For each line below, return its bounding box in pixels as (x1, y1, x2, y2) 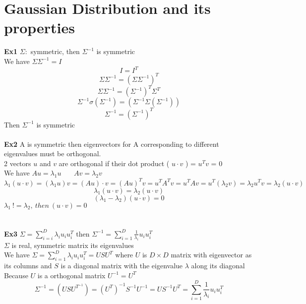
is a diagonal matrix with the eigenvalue (61, 260, 183, 270)
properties (4, 17, 75, 38)
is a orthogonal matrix (37, 270, 106, 280)
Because (4, 270, 28, 280)
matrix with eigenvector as (171, 249, 252, 260)
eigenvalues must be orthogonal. (4, 148, 101, 159)
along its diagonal (191, 260, 245, 270)
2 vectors (4, 158, 31, 168)
